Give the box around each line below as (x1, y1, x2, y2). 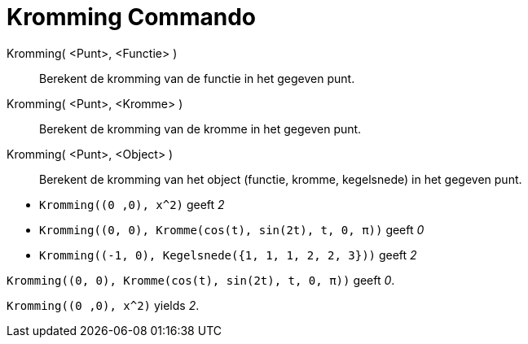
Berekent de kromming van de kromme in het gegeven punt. (39, 121, 362, 136)
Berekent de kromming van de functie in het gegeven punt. (39, 71, 355, 85)
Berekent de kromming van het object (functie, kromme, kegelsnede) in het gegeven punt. (39, 172, 522, 186)
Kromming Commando (7, 3, 256, 31)
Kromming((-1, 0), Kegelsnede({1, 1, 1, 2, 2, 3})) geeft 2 (39, 247, 417, 262)
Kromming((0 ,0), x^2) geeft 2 (39, 197, 225, 211)
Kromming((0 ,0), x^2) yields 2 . (7, 298, 200, 312)
